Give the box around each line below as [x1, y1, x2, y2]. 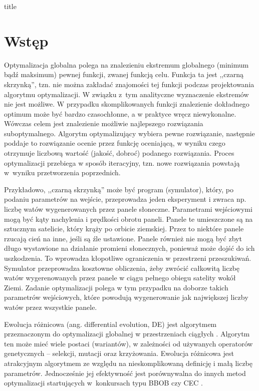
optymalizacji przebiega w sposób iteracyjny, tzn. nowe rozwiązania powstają [4, 157, 240, 168]
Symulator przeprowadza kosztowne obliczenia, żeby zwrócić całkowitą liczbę [4, 262, 239, 273]
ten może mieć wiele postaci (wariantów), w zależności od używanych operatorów [4, 338, 253, 348]
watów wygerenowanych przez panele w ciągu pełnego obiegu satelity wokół [4, 272, 236, 283]
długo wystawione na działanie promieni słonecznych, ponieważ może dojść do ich [4, 243, 255, 253]
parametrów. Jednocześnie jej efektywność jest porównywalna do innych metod [4, 367, 246, 378]
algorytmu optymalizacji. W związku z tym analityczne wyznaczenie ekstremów [4, 89, 249, 99]
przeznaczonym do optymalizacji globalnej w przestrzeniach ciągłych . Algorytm [4, 328, 250, 339]
